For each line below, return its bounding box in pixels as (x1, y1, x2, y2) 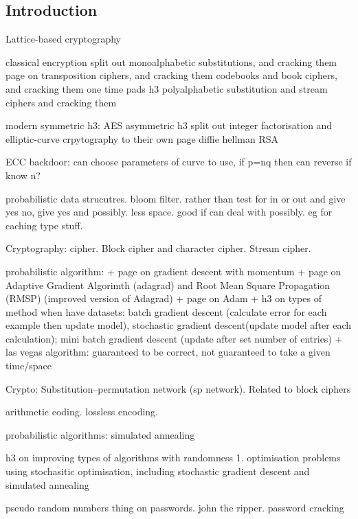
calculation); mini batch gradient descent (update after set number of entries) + (5, 331, 343, 345)
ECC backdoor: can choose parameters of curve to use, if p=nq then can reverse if (5, 154, 352, 169)
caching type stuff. (5, 218, 83, 232)
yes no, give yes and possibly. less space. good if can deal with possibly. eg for (5, 205, 333, 219)
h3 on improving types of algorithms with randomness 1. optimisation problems (5, 450, 341, 465)
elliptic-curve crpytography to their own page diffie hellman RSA (5, 131, 279, 146)
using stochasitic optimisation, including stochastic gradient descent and (5, 464, 310, 478)
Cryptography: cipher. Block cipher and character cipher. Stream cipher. (5, 241, 311, 255)
